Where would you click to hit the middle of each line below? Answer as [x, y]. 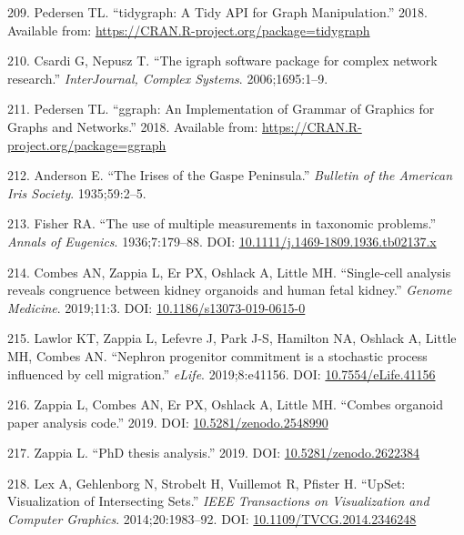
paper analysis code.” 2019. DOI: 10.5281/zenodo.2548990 [168, 422]
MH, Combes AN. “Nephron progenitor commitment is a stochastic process [217, 355]
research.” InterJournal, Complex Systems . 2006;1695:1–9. [168, 78]
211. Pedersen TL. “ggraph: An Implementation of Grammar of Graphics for [221, 109]
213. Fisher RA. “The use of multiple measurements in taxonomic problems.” [222, 223]
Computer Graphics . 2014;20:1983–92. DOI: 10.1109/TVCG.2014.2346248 [212, 519]
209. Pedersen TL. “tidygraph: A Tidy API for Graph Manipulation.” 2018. [217, 12]
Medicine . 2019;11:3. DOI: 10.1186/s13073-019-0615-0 [156, 307]
